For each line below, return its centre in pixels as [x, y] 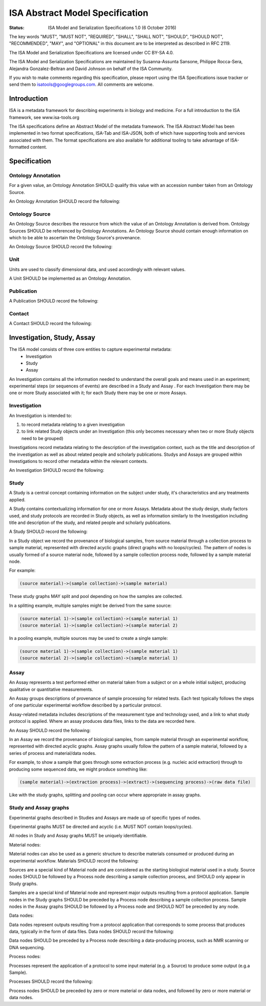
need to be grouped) [42, 438]
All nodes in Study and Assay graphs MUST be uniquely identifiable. [78, 836]
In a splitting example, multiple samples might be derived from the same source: [90, 605]
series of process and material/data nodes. [53, 753]
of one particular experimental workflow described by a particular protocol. [85, 705]
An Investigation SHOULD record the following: [57, 470]
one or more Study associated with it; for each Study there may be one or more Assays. [98, 393]
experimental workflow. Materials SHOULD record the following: [74, 860]
